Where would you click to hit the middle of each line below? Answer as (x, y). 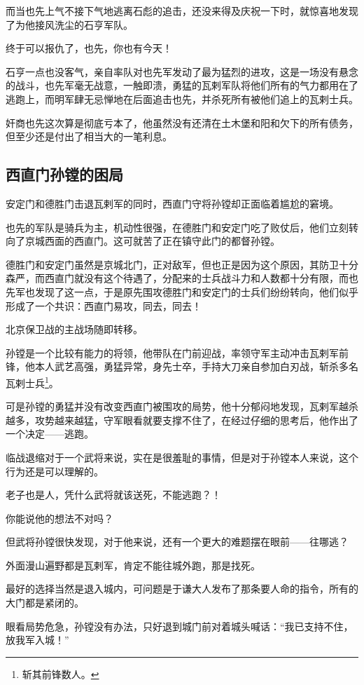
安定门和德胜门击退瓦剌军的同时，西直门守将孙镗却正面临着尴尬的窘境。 (172, 203)
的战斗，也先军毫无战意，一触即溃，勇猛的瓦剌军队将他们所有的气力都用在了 (182, 85)
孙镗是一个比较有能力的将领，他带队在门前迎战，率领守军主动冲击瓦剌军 (172, 352)
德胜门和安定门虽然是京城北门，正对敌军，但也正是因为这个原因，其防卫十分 (182, 264)
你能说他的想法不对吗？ (59, 518)
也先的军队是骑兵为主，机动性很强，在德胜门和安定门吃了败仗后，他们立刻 (177, 227)
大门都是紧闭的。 (45, 603)
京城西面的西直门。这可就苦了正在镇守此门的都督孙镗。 (152, 241)
